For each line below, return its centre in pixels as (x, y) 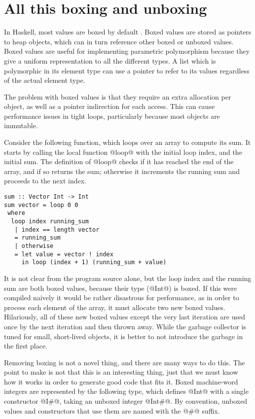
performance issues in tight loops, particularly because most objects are (112, 116)
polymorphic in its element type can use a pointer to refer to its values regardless (127, 70)
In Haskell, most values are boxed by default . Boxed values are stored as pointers (128, 32)
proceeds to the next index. (45, 181)
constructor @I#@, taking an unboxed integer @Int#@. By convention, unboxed (126, 401)
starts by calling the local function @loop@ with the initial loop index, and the (123, 152)
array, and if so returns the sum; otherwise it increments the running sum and (122, 171)
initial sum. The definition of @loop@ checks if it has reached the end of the (119, 161)
